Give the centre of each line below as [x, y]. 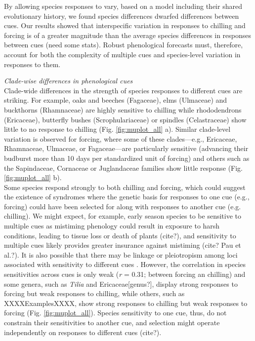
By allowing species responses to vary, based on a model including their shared [123, 6]
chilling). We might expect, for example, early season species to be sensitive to [123, 216]
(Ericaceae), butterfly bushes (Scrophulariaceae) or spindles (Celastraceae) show [125, 119]
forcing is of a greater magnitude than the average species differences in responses [128, 35]
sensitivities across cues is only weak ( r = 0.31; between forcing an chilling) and [125, 274]
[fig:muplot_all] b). [33, 177]
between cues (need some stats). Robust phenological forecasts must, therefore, [124, 45]
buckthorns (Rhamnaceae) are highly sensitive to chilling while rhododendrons [123, 109]
